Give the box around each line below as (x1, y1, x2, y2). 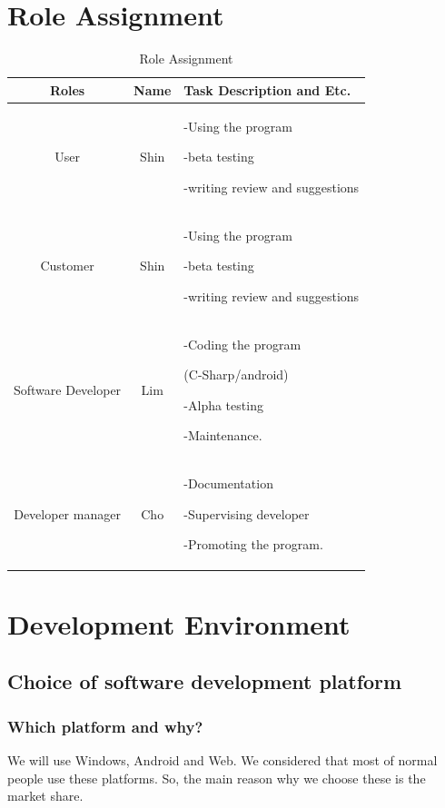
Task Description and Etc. (183, 80, 351, 99)
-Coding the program (183, 334, 302, 353)
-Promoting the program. (183, 535, 323, 554)
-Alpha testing (183, 395, 263, 414)
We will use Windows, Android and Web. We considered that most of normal (7, 750, 438, 769)
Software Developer (14, 380, 122, 399)
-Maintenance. (183, 426, 262, 445)
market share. (7, 786, 84, 805)
